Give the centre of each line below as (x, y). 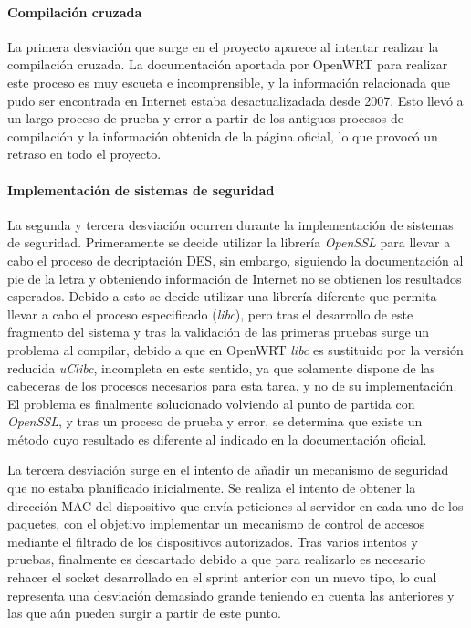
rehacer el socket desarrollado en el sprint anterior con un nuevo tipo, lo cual (222, 577)
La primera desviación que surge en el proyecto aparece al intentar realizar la (223, 46)
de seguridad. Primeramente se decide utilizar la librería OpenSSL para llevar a (229, 242)
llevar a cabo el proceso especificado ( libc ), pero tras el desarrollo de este (210, 314)
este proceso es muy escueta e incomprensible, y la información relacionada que (229, 82)
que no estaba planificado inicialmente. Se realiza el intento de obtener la (212, 488)
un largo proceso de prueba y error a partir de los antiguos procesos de (205, 118)
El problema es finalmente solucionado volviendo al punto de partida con (211, 403)
